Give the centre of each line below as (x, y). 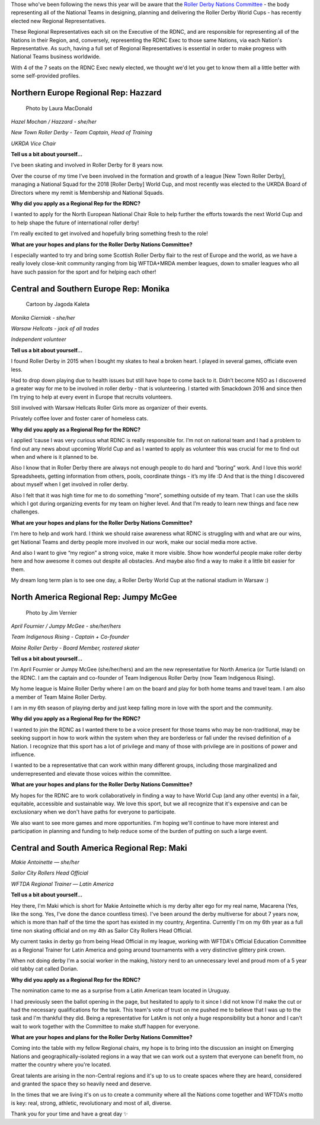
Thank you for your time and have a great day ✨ (70, 1114)
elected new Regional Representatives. (58, 21)
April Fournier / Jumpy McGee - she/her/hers (66, 626)
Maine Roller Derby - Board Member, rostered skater (75, 648)
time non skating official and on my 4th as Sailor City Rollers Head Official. (102, 930)
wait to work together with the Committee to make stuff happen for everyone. (105, 1026)
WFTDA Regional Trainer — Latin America (62, 884)
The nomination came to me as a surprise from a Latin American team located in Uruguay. (121, 991)
